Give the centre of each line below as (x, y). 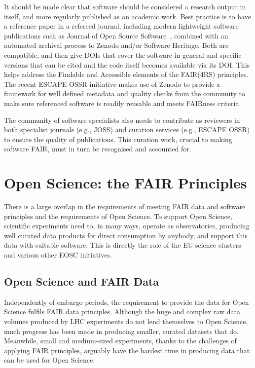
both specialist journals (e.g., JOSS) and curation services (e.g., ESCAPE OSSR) (127, 129)
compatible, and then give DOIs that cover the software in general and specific (123, 55)
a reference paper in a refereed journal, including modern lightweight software (121, 26)
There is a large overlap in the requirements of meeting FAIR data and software (125, 206)
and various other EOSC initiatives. (58, 255)
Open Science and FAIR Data (82, 281)
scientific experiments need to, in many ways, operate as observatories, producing (127, 226)
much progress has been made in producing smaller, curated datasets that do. (121, 331)
